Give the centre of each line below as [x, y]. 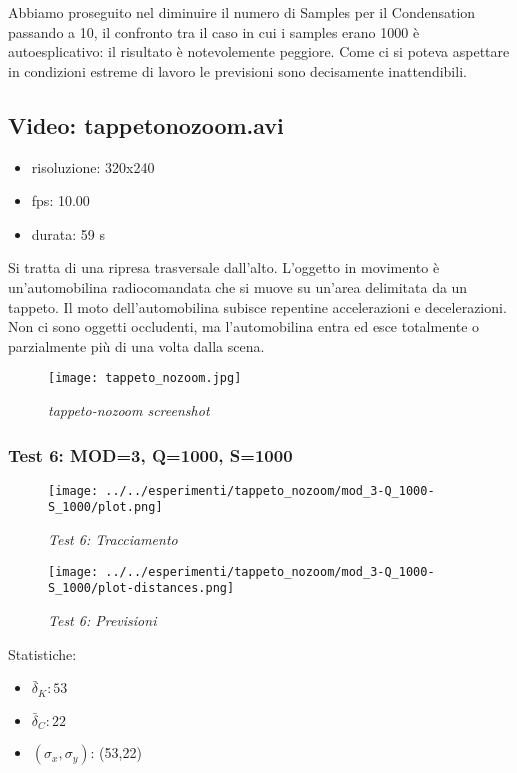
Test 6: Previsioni [102, 620]
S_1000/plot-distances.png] [141, 588]
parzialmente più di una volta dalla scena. [136, 345]
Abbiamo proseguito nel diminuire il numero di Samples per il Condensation [242, 12]
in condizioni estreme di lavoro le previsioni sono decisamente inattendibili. [237, 70]
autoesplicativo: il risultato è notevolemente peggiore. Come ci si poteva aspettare [259, 51]
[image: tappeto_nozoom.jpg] [145, 378]
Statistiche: [42, 653]
